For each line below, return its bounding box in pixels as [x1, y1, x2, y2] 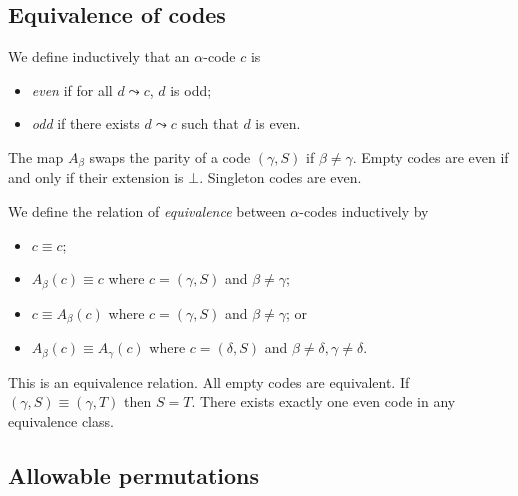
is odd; [170, 79, 212, 100]
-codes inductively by [299, 201, 429, 222]
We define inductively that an [8, 46, 190, 67]
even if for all [31, 79, 113, 100]
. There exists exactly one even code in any [191, 391, 456, 412]
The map [8, 146, 64, 167]
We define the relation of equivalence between [8, 201, 286, 222]
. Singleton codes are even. [199, 167, 362, 188]
